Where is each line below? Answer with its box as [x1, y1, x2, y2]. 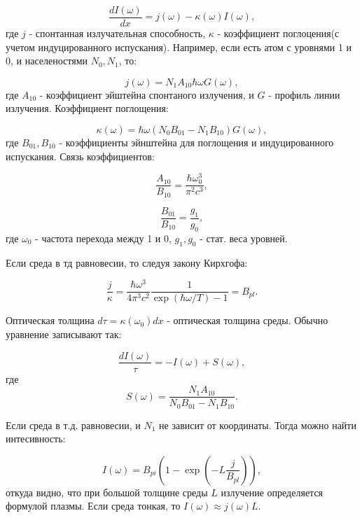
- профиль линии [268, 87, 340, 101]
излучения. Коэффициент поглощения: [6, 101, 169, 115]
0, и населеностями [6, 53, 88, 68]
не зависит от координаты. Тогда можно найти [159, 417, 356, 432]
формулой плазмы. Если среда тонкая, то [6, 498, 181, 513]
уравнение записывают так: [6, 326, 122, 341]
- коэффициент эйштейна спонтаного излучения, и [39, 87, 254, 101]
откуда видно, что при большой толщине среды [6, 484, 208, 499]
